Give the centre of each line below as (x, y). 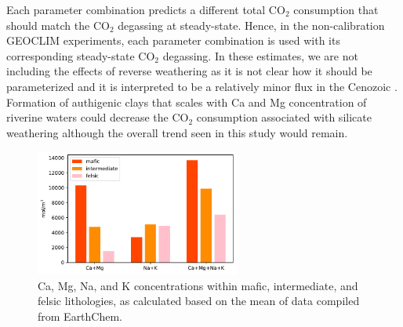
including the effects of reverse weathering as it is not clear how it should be (189, 71)
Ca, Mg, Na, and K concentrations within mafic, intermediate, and (198, 285)
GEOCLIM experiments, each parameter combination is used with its (173, 40)
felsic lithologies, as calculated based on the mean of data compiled (199, 301)
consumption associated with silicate (284, 117)
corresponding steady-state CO (81, 55)
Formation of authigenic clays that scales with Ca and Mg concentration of (187, 102)
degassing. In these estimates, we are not (260, 55)
